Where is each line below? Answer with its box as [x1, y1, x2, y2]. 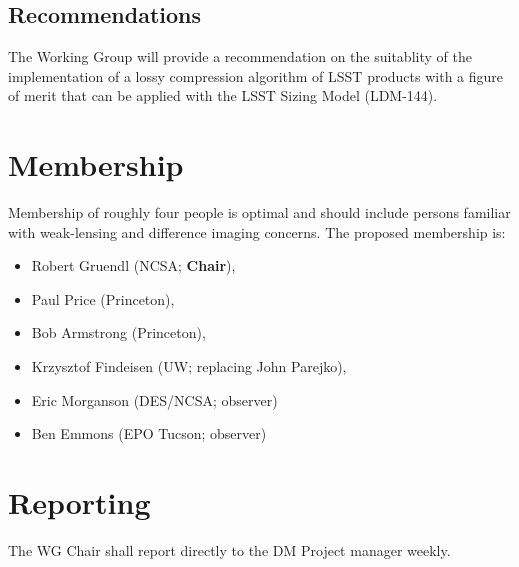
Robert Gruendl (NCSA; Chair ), [31, 255, 236, 276]
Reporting [8, 482, 151, 523]
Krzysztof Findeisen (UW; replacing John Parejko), [31, 356, 347, 377]
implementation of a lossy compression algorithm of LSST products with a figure [8, 65, 504, 86]
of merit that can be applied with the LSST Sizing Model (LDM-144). [8, 85, 438, 106]
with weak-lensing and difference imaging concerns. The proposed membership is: [8, 221, 506, 242]
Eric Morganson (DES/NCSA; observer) [31, 389, 278, 410]
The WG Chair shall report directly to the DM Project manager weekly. [8, 539, 451, 560]
